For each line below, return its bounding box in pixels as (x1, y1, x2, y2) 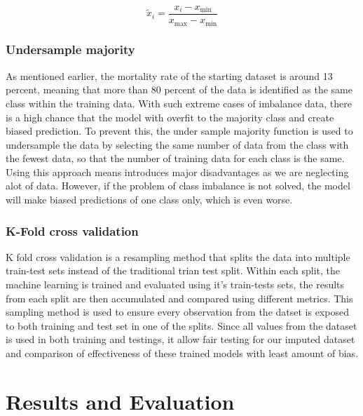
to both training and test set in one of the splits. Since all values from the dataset (6, 318, 357, 333)
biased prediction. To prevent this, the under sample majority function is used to (6, 123, 353, 138)
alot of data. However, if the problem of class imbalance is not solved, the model (6, 178, 350, 193)
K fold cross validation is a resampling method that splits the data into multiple (6, 249, 350, 264)
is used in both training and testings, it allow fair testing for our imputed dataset (6, 332, 355, 347)
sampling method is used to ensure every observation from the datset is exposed (6, 304, 349, 319)
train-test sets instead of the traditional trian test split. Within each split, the (6, 263, 341, 278)
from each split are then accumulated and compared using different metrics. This (6, 290, 353, 305)
